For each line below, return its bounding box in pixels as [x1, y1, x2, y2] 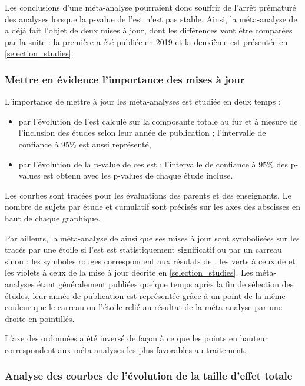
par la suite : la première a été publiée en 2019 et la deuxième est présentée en [5, 35, 288, 48]
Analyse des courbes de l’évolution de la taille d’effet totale [5, 368, 293, 383]
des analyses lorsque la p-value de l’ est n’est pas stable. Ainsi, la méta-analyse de [5, 12, 297, 25]
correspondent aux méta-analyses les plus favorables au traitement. [5, 343, 247, 355]
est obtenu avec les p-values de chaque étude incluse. [43, 169, 233, 182]
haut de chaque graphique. [5, 212, 101, 224]
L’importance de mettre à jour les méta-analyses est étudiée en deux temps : [5, 95, 281, 108]
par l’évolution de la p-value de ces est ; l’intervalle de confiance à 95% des [18, 157, 289, 170]
